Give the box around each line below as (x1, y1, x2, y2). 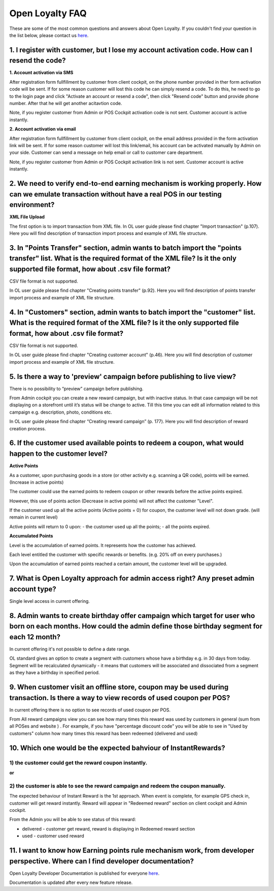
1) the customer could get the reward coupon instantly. (9, 759, 148, 766)
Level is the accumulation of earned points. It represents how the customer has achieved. (9, 542, 196, 548)
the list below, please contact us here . (9, 32, 89, 38)
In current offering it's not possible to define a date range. (9, 646, 130, 652)
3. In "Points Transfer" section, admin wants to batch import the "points (9, 244, 242, 252)
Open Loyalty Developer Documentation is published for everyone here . (9, 870, 160, 876)
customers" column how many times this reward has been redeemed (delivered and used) (9, 730, 198, 736)
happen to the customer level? (9, 450, 108, 458)
